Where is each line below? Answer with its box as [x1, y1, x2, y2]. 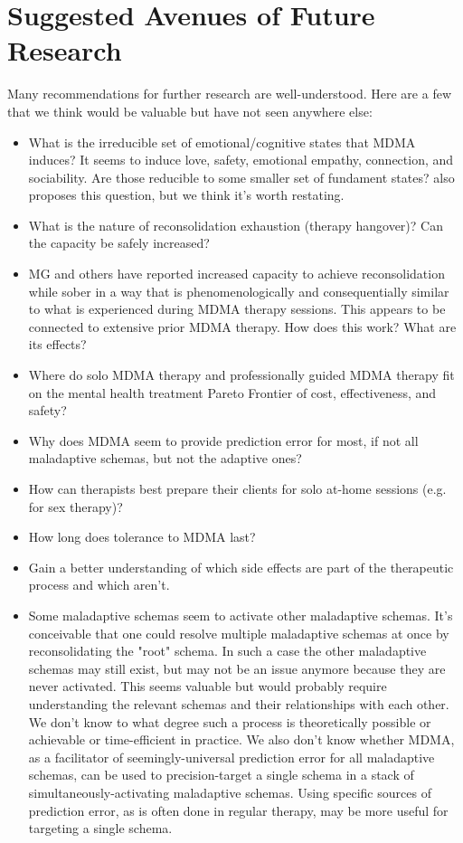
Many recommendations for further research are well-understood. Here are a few [7, 84, 451, 103]
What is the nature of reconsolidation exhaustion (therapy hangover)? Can [28, 215, 443, 234]
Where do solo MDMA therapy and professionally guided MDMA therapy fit [28, 365, 455, 384]
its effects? [28, 335, 87, 354]
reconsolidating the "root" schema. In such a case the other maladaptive [28, 641, 427, 660]
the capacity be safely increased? [28, 233, 210, 252]
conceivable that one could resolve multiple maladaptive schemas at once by [28, 623, 449, 642]
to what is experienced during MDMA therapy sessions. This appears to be [28, 299, 446, 318]
